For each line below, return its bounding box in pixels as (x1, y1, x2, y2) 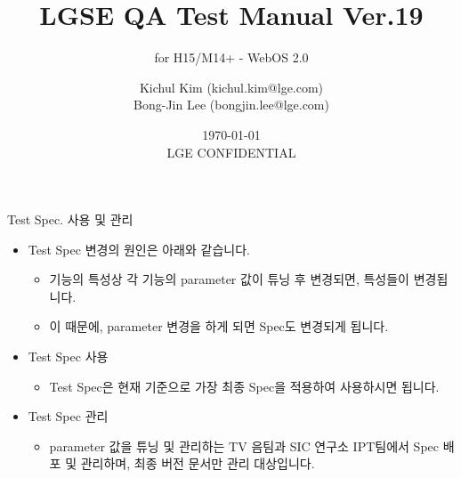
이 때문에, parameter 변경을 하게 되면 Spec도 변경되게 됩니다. (49, 317, 389, 336)
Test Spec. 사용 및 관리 (7, 210, 133, 229)
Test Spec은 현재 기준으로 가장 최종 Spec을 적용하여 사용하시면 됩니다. (49, 377, 440, 395)
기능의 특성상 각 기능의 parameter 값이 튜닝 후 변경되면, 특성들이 (49, 270, 409, 288)
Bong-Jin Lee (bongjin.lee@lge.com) (133, 95, 329, 114)
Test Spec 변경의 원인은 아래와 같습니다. (28, 239, 250, 258)
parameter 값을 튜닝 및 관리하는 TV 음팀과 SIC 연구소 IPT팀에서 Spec (49, 436, 439, 455)
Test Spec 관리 (28, 407, 109, 425)
